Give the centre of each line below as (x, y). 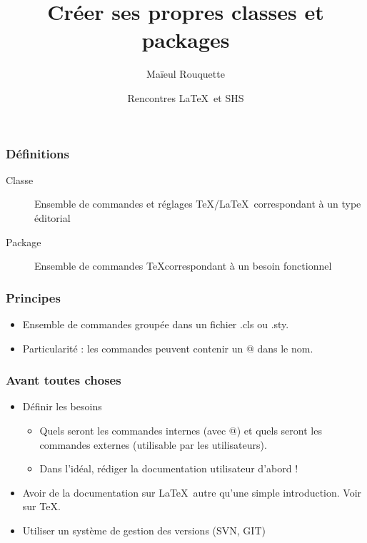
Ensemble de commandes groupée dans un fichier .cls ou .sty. (156, 324)
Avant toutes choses (64, 380)
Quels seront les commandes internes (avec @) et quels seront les (181, 430)
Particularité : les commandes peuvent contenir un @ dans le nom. (168, 348)
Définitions (37, 153)
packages (186, 40)
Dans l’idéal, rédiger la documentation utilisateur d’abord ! (169, 468)
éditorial (52, 217)
